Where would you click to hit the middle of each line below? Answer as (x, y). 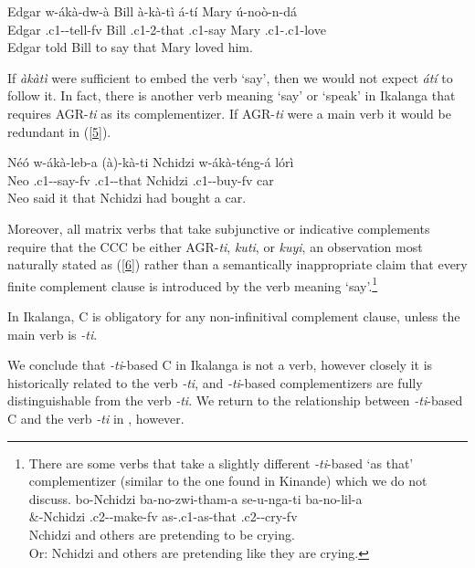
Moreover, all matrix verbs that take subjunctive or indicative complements (219, 228)
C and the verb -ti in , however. (96, 418)
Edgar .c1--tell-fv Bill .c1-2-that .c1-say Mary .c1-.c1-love (167, 29)
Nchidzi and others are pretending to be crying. (162, 534)
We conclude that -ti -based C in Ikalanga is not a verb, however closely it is (220, 365)
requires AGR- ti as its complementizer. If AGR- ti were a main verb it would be (229, 113)
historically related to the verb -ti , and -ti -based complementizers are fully (215, 382)
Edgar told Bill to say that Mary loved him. (130, 47)
